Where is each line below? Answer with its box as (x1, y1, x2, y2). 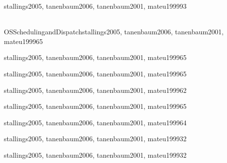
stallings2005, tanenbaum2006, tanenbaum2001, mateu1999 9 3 (4, 1, 187, 11)
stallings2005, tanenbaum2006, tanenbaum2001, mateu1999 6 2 (4, 85, 187, 95)
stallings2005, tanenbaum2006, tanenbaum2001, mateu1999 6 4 (4, 117, 187, 127)
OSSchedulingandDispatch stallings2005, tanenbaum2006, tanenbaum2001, (4, 27, 224, 37)
